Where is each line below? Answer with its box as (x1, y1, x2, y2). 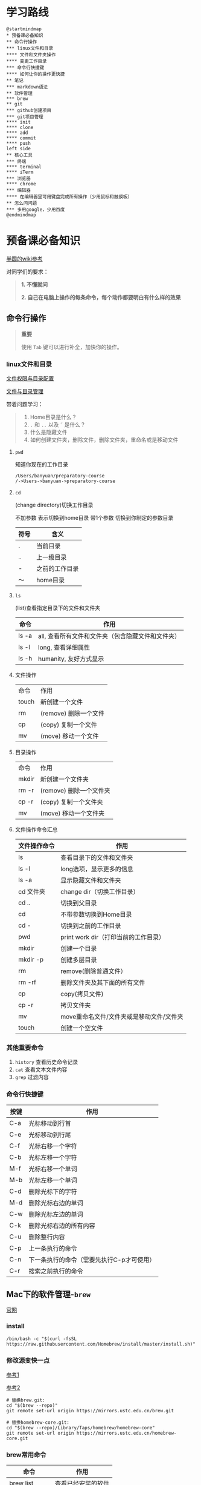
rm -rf (18, 978, 36, 986)
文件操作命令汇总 (14, 825, 58, 833)
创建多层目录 (60, 955, 97, 964)
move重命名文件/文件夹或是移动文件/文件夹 (60, 1012, 183, 1021)
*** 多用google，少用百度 (6, 207, 65, 213)
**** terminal (6, 164, 42, 170)
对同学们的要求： (6, 268, 49, 275)
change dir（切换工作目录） (60, 887, 139, 895)
